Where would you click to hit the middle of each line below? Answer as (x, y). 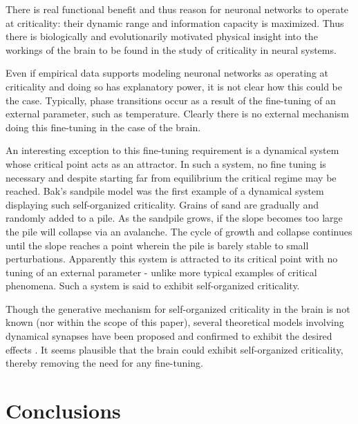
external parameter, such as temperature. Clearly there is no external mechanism (177, 114)
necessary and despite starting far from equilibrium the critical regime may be (171, 177)
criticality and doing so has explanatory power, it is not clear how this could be (174, 86)
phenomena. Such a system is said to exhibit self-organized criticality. (153, 286)
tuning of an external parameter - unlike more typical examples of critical (161, 272)
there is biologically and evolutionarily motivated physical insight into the (162, 36)
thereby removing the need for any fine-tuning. (104, 363)
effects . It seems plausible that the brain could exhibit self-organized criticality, (175, 349)
